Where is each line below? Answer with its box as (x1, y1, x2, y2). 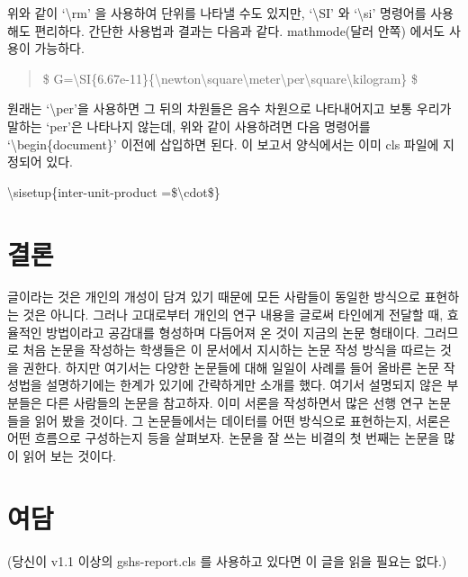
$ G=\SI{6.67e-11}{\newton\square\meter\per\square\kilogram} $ (42, 68, 418, 87)
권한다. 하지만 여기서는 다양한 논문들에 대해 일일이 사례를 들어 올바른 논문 (22, 357, 440, 376)
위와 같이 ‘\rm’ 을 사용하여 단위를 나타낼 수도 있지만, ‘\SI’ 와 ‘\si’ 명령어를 (7, 4, 427, 22)
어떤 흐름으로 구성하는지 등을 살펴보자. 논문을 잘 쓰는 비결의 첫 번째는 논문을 (7, 428, 440, 447)
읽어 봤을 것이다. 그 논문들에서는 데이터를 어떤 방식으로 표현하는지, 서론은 (34, 410, 451, 429)
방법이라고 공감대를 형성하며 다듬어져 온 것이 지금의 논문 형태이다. (46, 322, 420, 341)
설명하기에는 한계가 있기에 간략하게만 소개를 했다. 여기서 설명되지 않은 (46, 375, 443, 394)
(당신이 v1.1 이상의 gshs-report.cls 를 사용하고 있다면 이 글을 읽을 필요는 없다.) (7, 551, 447, 570)
